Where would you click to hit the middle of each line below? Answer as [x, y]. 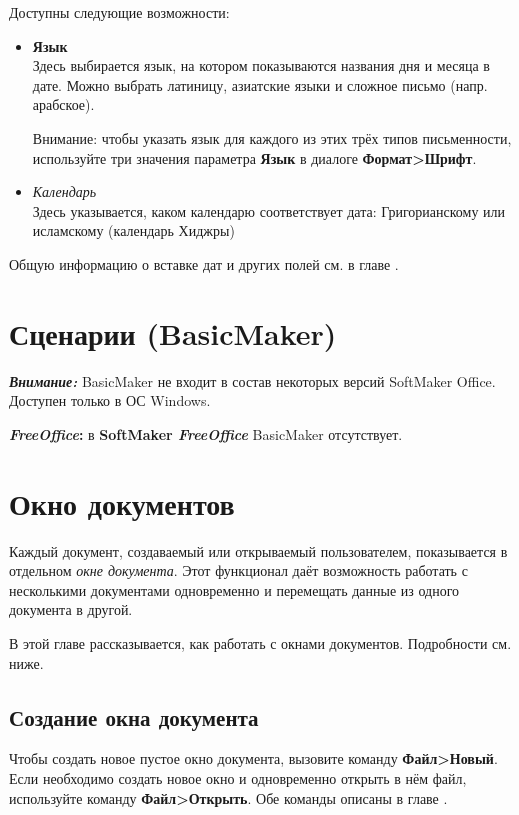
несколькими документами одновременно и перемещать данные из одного [234, 589]
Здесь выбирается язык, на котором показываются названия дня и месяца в [261, 65]
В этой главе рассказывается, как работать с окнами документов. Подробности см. [260, 642]
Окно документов [122, 502]
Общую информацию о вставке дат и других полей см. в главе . [204, 263]
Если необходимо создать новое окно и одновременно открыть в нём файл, [238, 777]
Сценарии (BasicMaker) [173, 332]
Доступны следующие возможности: [119, 12]
